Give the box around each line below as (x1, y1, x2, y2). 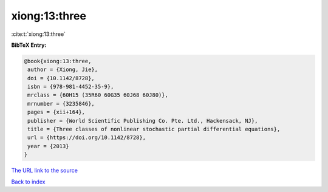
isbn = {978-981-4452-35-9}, (27, 83, 114, 91)
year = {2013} (27, 143, 69, 149)
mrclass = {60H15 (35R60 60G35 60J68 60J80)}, (27, 92, 168, 98)
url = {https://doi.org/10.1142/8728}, (27, 134, 146, 141)
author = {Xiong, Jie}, (27, 66, 98, 73)
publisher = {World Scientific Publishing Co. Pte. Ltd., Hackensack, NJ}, (27, 117, 258, 124)
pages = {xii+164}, (27, 109, 85, 115)
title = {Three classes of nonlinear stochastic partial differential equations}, (27, 126, 281, 133)
